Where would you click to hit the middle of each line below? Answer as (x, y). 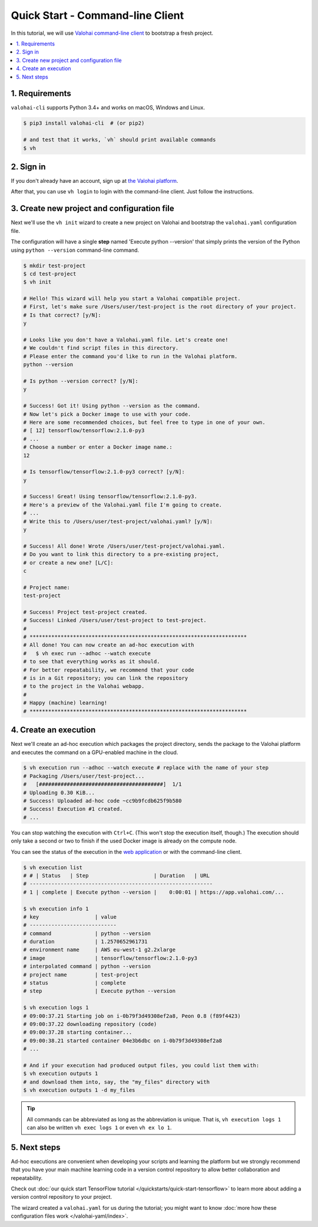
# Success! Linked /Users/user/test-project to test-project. (115, 620)
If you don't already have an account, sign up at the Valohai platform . (95, 181)
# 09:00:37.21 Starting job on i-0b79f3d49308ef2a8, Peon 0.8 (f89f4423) (132, 1016)
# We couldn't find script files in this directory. (101, 348)
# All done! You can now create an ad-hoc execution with (109, 645)
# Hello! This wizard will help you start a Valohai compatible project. (132, 299)
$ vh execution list (53, 867)
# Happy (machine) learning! (65, 703)
